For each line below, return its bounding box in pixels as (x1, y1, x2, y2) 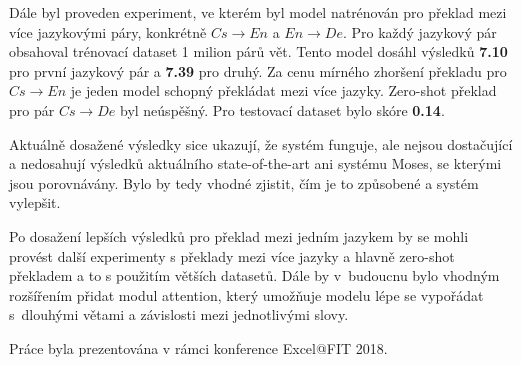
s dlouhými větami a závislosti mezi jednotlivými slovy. (9, 304, 349, 325)
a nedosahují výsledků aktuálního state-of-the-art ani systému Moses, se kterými (9, 153, 502, 174)
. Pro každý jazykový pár (342, 21, 497, 42)
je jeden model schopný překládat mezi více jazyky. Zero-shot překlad (70, 80, 497, 101)
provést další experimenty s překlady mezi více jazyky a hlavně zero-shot (9, 245, 455, 266)
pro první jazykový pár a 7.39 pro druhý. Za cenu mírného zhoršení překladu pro (9, 60, 507, 81)
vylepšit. (9, 192, 61, 213)
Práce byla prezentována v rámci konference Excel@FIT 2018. (9, 337, 388, 358)
